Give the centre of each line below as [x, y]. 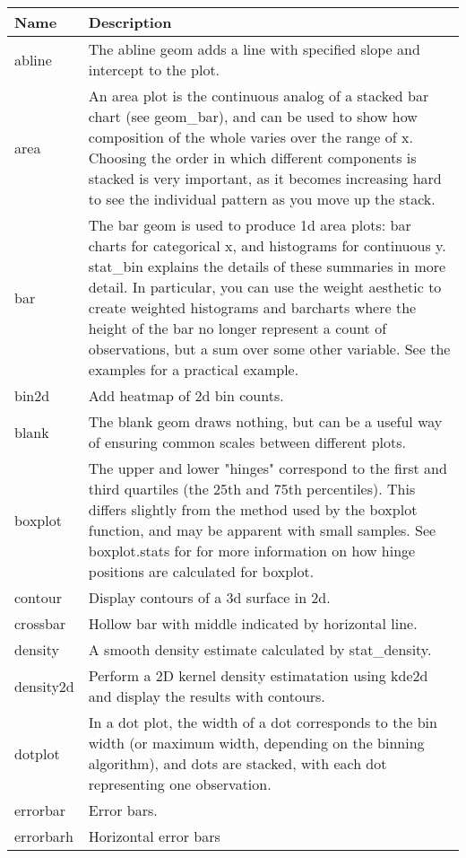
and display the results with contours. [207, 696]
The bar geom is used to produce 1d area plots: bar [250, 225]
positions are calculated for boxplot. [201, 571]
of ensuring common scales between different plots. [247, 442]
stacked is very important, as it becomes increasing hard [265, 178]
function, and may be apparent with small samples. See [262, 530]
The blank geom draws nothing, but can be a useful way [265, 421]
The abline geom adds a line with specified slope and [254, 49]
